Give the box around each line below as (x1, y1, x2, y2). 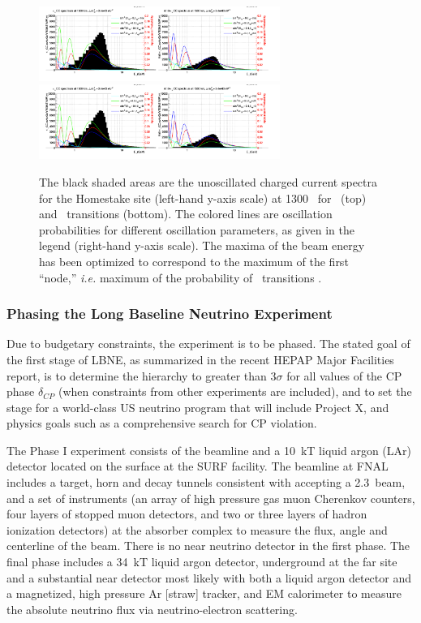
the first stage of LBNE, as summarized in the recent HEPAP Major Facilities (6, 350, 394, 367)
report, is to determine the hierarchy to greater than (6, 367, 267, 384)
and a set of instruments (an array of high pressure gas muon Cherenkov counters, (6, 489, 415, 506)
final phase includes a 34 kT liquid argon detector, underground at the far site (6, 553, 397, 570)
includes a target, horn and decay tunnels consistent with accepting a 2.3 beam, (6, 474, 406, 491)
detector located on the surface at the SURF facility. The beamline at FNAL (6, 458, 389, 475)
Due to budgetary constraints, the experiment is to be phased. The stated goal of (6, 335, 410, 352)
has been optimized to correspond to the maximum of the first (39, 252, 349, 269)
